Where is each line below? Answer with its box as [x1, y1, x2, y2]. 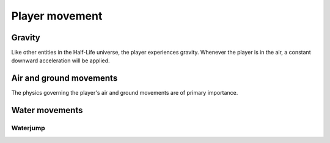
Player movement [11, 9, 103, 23]
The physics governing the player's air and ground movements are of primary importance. [11, 89, 238, 97]
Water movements [11, 105, 83, 116]
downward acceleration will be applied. [11, 57, 110, 64]
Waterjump [11, 124, 45, 133]
